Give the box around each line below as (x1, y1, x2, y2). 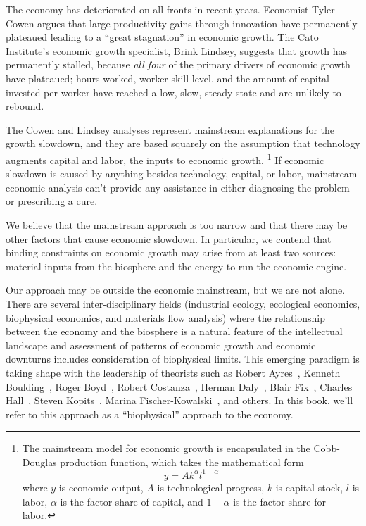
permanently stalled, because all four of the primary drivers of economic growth (6, 57, 351, 72)
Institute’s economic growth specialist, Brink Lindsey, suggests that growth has (6, 43, 347, 58)
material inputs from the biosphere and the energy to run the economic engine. (6, 258, 347, 273)
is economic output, (58, 480, 144, 494)
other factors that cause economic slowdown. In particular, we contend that (6, 231, 332, 246)
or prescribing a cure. (6, 194, 98, 208)
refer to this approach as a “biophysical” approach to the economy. (6, 406, 294, 421)
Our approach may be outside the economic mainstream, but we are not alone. (6, 282, 346, 297)
